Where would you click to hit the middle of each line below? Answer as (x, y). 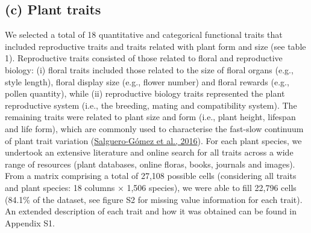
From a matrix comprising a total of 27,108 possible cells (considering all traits (151, 176)
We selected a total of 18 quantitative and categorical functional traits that (144, 35)
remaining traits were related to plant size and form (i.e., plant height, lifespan (150, 117)
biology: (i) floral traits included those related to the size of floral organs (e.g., (149, 69)
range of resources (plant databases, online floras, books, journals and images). (150, 164)
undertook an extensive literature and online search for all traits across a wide (149, 152)
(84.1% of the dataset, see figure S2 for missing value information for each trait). (154, 199)
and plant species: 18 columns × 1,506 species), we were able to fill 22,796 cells (151, 187)
